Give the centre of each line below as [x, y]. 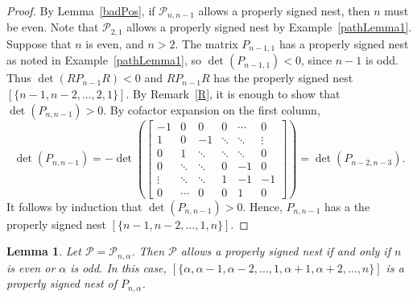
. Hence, [262, 206]
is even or [31, 267]
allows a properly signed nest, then [284, 10]
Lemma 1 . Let [44, 251]
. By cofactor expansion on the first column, [212, 109]
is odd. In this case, [118, 267]
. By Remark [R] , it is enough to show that [233, 93]
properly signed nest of [62, 283]
